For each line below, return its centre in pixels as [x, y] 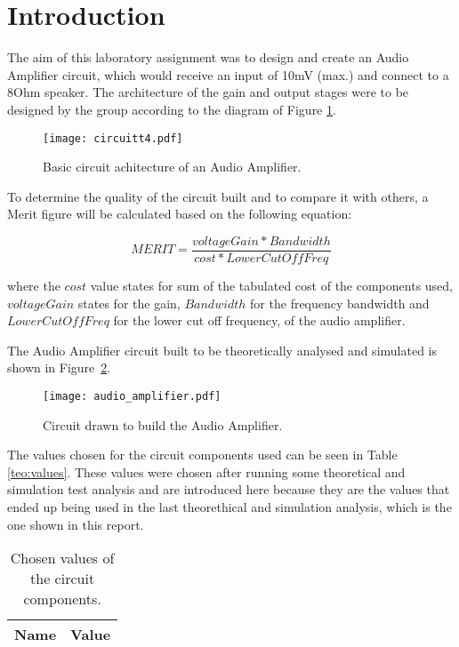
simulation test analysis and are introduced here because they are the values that [229, 489]
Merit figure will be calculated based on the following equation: [180, 214]
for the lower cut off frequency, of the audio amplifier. [259, 320]
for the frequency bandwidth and [340, 303]
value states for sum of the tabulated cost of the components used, [272, 285]
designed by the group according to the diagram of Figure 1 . [172, 109]
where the [34, 285]
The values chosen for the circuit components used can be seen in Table [202, 455]
